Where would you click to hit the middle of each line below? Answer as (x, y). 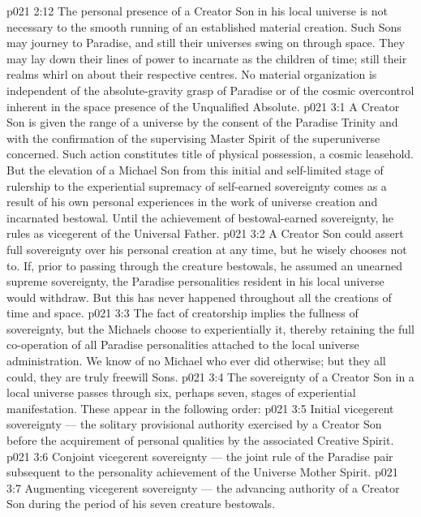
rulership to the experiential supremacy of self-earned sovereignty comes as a (197, 185)
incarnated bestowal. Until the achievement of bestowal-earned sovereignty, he (200, 217)
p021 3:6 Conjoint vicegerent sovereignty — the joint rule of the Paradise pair (200, 456)
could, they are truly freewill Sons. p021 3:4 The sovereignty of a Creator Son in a (210, 376)
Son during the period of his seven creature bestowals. (141, 504)
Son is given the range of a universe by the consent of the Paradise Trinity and (202, 122)
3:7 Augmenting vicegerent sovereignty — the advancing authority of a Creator (203, 487)
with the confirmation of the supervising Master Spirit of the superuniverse (193, 138)
